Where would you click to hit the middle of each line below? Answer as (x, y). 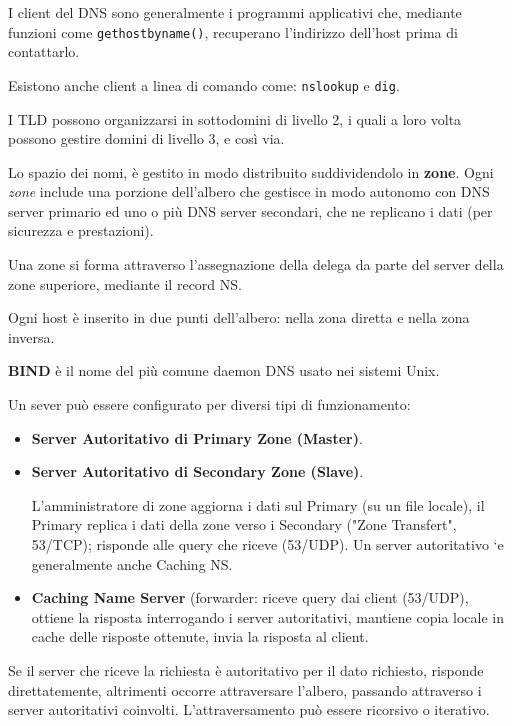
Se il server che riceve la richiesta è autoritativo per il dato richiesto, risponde (246, 669)
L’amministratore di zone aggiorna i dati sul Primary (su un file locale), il (258, 504)
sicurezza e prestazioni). (81, 230)
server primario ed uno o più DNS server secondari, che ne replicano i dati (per (250, 210)
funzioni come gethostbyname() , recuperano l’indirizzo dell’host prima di (233, 31)
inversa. (31, 336)
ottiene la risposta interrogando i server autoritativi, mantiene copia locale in (268, 616)
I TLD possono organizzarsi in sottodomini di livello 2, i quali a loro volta (235, 118)
